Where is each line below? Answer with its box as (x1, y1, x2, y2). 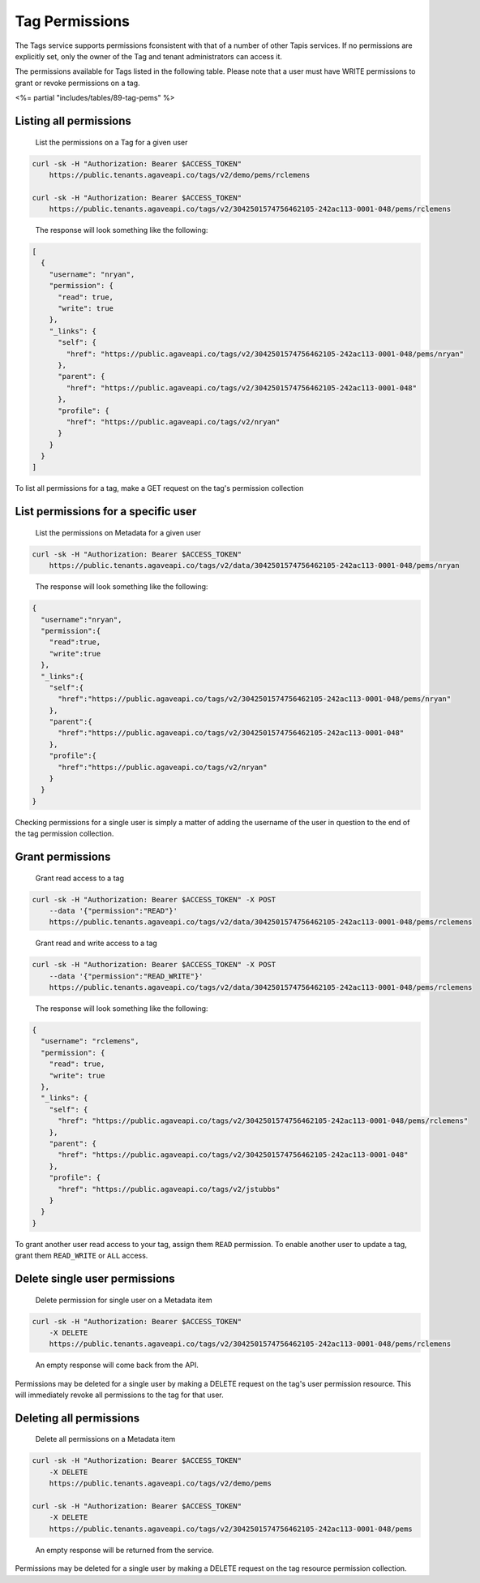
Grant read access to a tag (35, 873, 125, 883)
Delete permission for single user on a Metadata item (35, 1295, 212, 1305)
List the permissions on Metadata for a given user (35, 527, 202, 537)
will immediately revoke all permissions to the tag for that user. (15, 1390, 224, 1400)
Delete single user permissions (15, 1271, 175, 1285)
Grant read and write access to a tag (35, 938, 157, 949)
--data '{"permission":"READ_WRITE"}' (49, 971, 204, 981)
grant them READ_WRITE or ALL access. (15, 1250, 148, 1261)
